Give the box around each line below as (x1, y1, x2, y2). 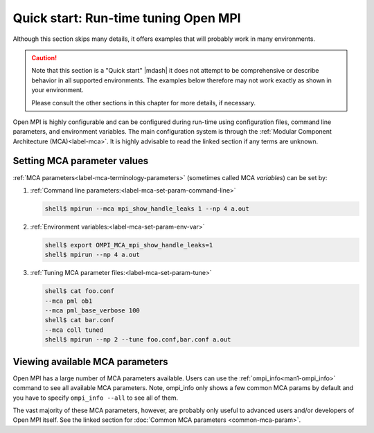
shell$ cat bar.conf (44, 316, 114, 324)
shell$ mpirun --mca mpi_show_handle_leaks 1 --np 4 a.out (44, 204, 249, 213)
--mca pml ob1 (44, 297, 93, 305)
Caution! (31, 53, 57, 62)
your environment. (31, 86, 84, 94)
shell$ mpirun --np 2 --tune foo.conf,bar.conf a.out (44, 336, 231, 344)
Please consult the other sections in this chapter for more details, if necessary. (31, 98, 256, 107)
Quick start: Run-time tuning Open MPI (12, 10, 242, 26)
